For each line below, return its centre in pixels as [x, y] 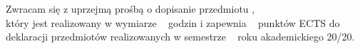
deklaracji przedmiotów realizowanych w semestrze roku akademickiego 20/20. [180, 37]
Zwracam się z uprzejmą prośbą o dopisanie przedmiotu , [130, 9]
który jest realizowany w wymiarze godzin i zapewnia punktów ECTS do [173, 22]
